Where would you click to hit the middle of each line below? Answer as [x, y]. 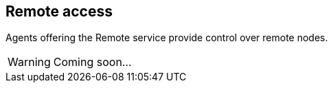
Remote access [59, 11]
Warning [29, 62]
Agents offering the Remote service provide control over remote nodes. [167, 38]
